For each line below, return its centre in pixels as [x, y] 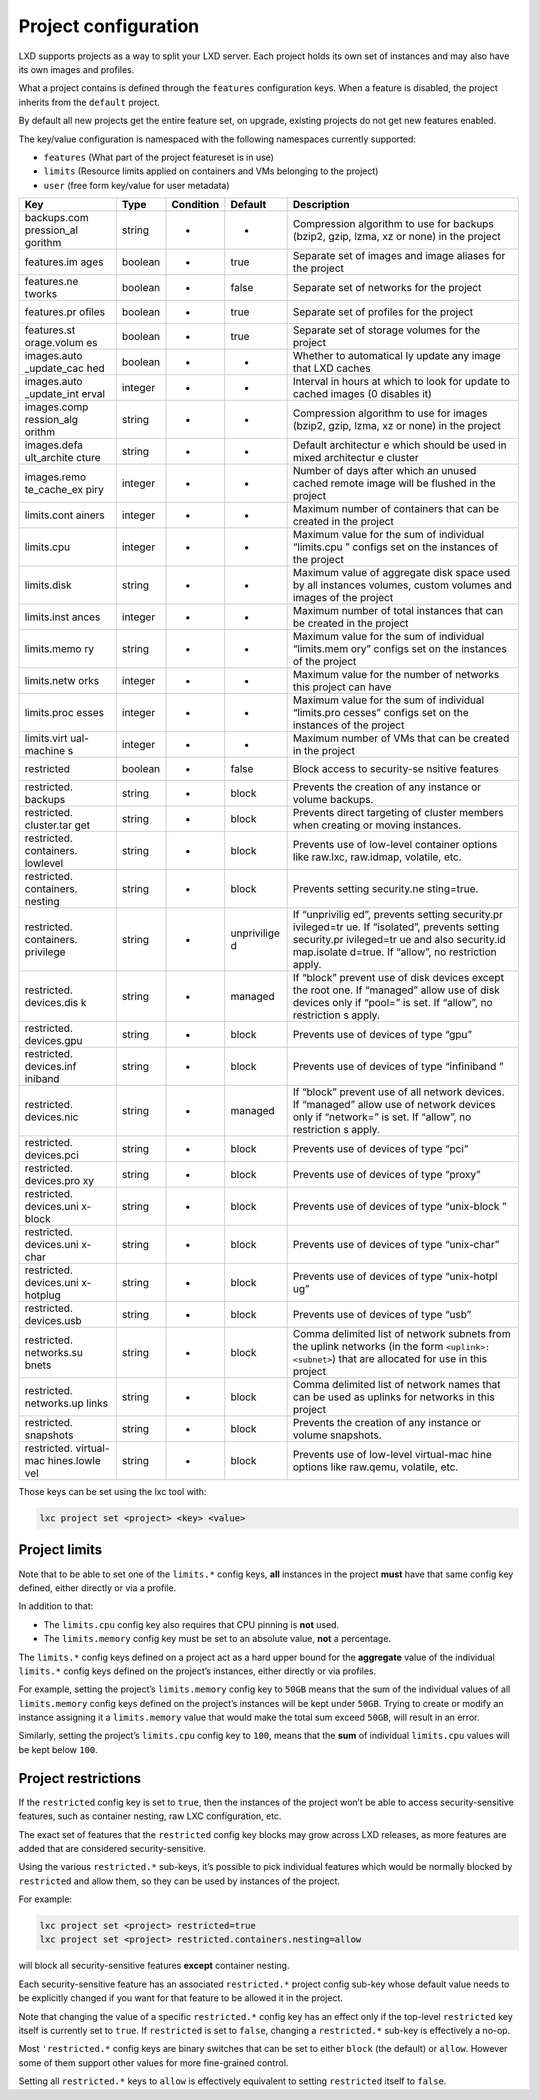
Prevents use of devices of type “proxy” [386, 1175]
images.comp [56, 407]
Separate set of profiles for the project [383, 312]
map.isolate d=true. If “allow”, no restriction [394, 952]
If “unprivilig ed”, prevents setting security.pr [398, 915]
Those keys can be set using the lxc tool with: [112, 1492]
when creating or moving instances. [377, 825]
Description [321, 205]
